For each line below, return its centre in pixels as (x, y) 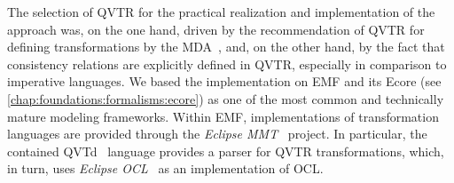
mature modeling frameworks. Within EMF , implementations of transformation (223, 116)
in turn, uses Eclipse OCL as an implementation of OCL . (165, 168)
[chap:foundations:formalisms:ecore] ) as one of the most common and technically (226, 98)
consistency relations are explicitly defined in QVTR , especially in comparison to (227, 64)
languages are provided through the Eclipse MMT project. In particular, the (217, 134)
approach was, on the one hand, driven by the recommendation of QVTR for (216, 29)
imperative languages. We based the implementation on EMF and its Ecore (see (224, 81)
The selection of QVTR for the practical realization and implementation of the (221, 12)
